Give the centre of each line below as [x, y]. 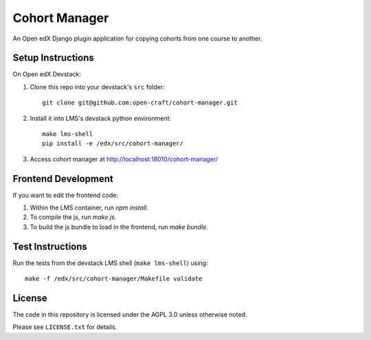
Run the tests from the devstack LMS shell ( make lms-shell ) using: [110, 263]
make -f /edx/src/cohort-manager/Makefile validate [114, 279]
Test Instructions [50, 246]
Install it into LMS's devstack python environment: [101, 118]
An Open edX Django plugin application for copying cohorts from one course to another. [137, 38]
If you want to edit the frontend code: [65, 195]
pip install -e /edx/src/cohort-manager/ [113, 144]
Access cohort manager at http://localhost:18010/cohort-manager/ [124, 159]
